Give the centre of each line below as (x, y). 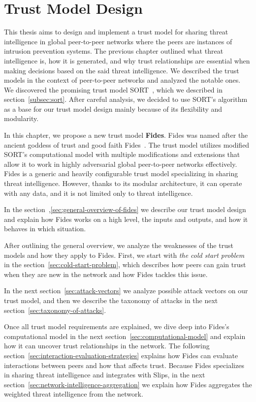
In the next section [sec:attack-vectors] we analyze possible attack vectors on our (126, 291)
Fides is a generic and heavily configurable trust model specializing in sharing (121, 173)
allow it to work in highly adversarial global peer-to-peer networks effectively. (121, 164)
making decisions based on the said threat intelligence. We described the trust (122, 70)
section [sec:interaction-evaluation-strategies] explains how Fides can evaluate (121, 355)
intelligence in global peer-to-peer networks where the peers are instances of (118, 41)
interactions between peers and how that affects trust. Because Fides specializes (124, 365)
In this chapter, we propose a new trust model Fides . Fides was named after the (126, 135)
